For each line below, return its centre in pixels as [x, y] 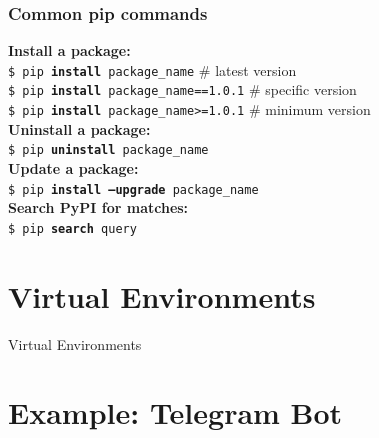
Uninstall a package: [79, 128]
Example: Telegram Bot [175, 412]
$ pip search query [72, 228]
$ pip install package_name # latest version [152, 69]
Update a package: [73, 168]
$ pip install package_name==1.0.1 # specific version [182, 89]
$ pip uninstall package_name [108, 150]
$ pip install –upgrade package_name [133, 189]
